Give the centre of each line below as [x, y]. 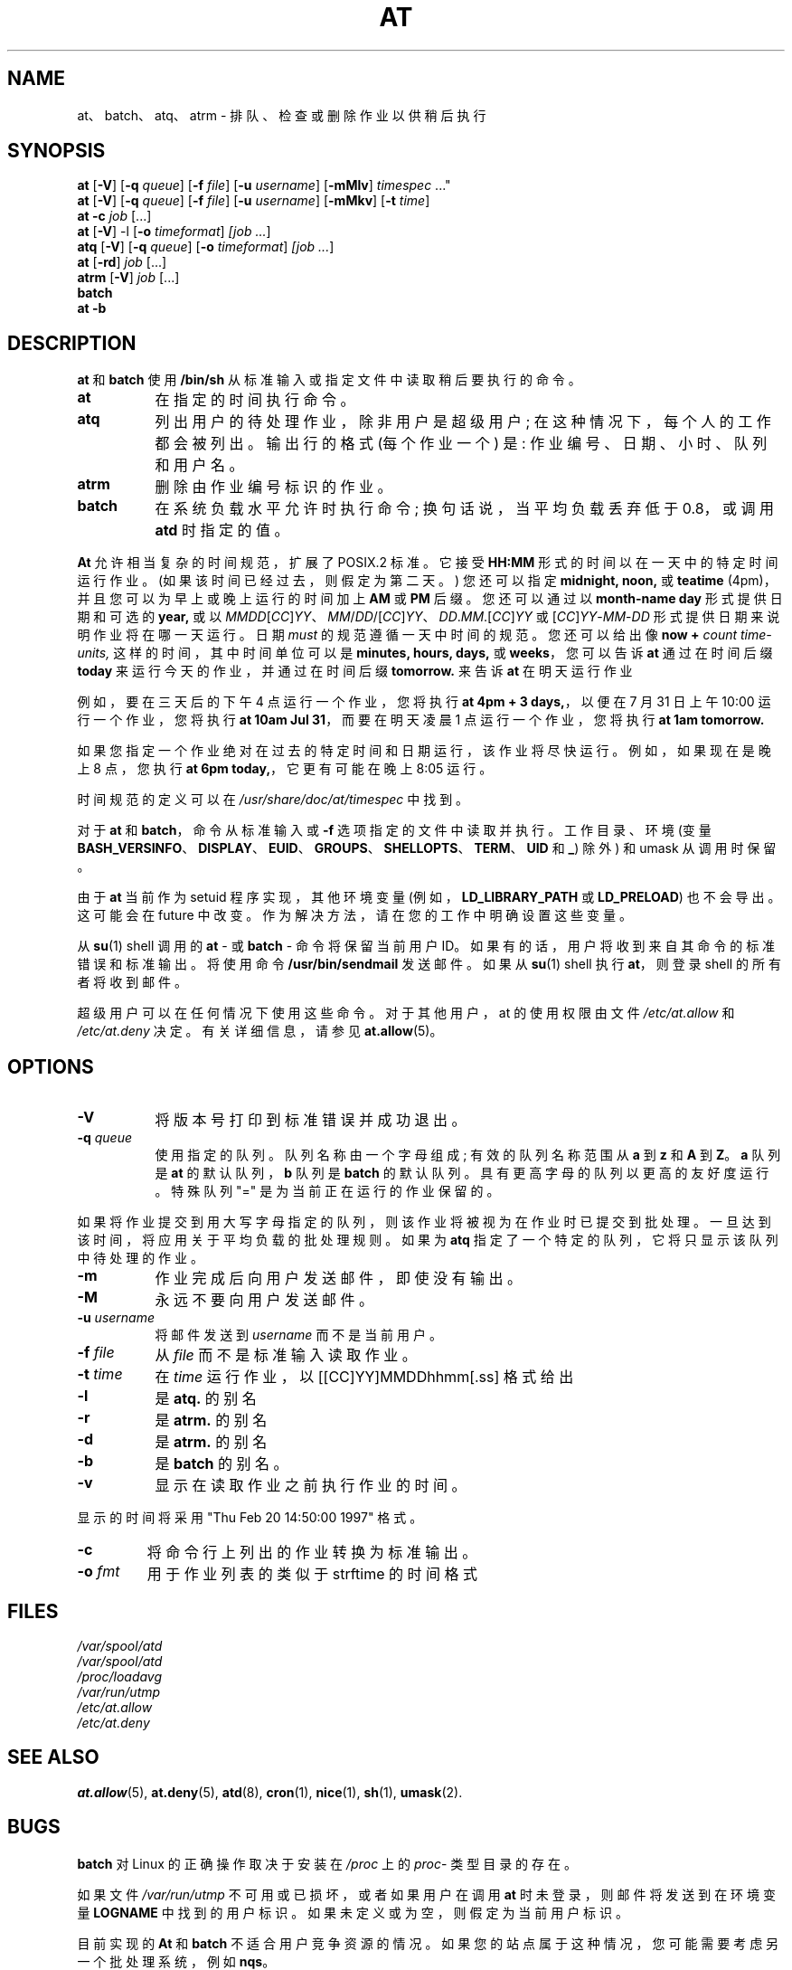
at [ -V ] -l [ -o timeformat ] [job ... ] [174, 232]
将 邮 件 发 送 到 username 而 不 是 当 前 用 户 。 [298, 1335]
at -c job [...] [114, 216]
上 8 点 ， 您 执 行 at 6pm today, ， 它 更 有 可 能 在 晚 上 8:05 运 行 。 [285, 769]
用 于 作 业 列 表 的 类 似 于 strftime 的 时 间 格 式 [312, 1574]
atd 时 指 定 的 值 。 [222, 530]
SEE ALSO [53, 1757]
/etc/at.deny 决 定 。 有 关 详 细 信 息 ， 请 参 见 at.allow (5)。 [260, 1031]
